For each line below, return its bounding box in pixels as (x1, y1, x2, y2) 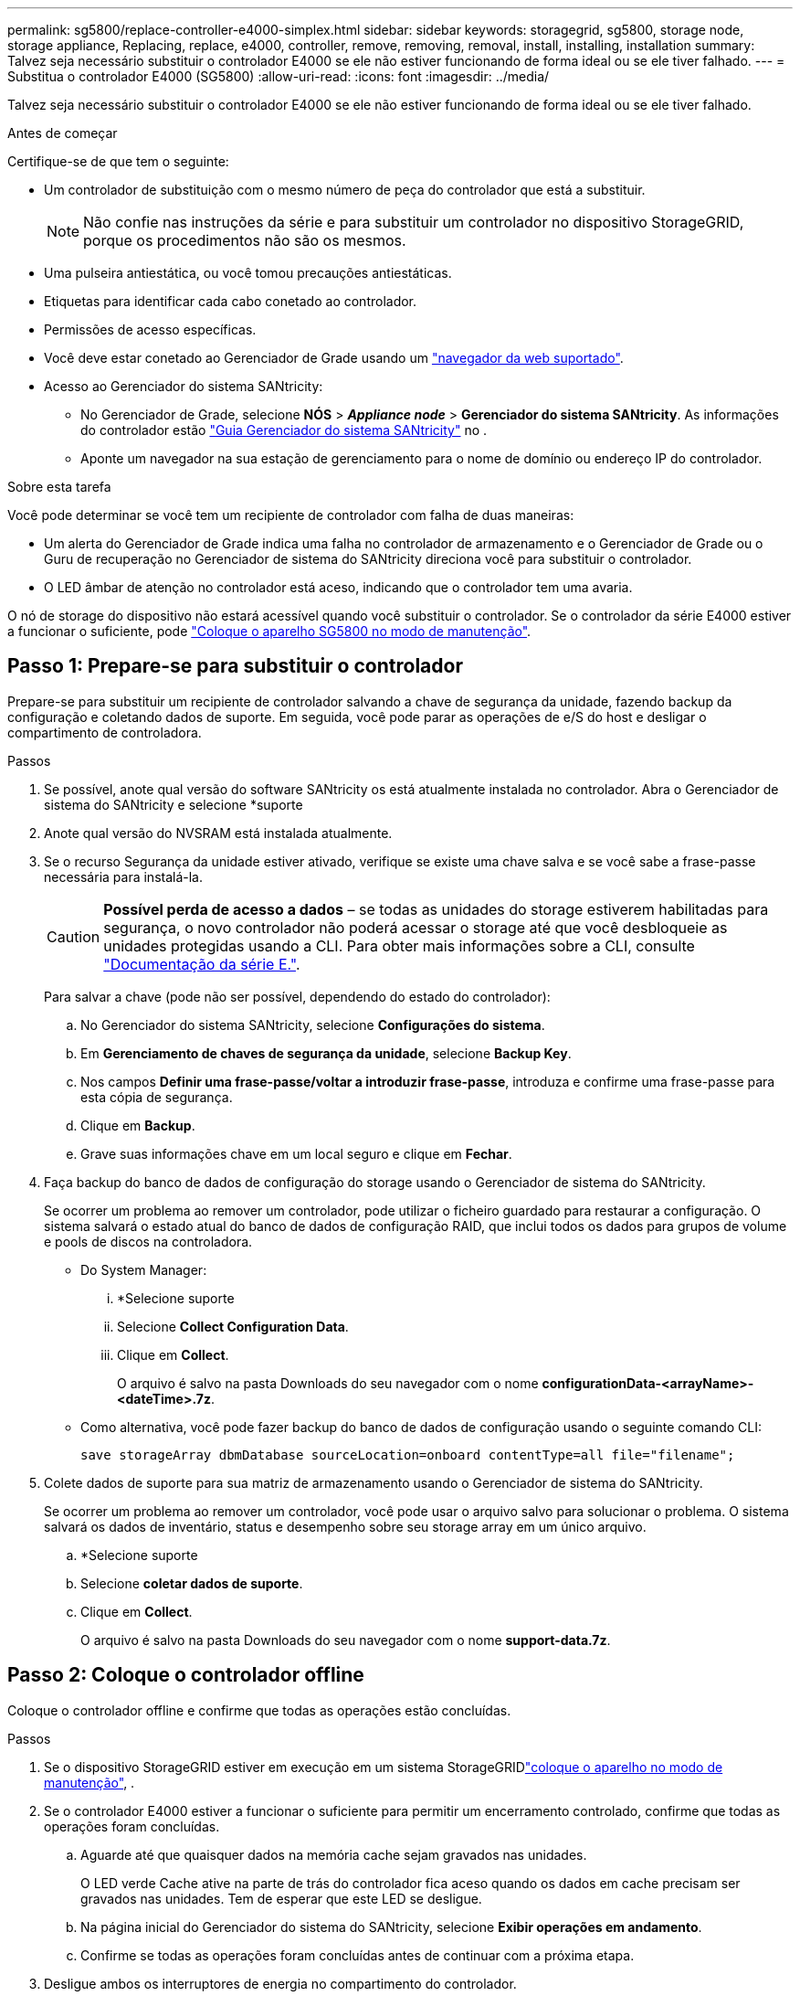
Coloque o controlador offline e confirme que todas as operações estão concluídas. (7, 1702, 511, 1718)
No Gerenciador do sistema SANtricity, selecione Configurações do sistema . (80, 1016, 545, 1033)
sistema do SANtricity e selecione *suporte (44, 796, 303, 812)
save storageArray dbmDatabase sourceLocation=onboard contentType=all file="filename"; (80, 1447, 735, 1462)
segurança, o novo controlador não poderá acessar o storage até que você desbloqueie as (103, 918, 728, 937)
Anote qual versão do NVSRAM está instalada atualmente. (44, 824, 393, 841)
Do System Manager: (80, 1261, 207, 1278)
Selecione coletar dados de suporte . (80, 1575, 303, 1591)
